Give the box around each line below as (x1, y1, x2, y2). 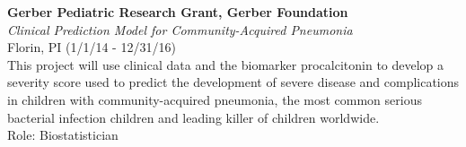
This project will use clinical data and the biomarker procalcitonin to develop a (7, 55, 444, 73)
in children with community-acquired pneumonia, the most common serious (7, 90, 422, 108)
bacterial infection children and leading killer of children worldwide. (7, 108, 380, 126)
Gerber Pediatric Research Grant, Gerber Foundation (7, 3, 348, 21)
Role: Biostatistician (7, 125, 119, 144)
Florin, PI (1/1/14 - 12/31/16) (7, 38, 176, 56)
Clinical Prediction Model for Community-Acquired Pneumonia (7, 20, 353, 39)
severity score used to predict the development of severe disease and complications (7, 73, 460, 91)
